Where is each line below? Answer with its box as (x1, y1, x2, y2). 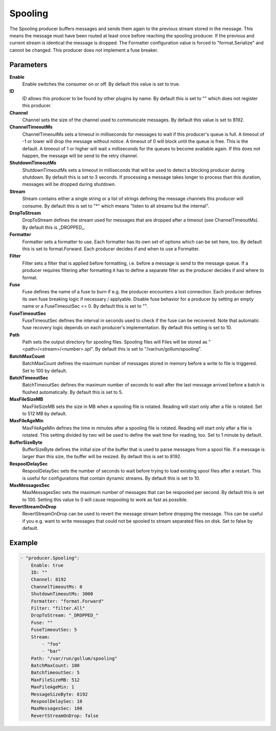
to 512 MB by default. (22, 410, 67, 417)
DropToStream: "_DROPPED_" (31, 612, 99, 618)
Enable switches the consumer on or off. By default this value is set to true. (22, 81, 180, 87)
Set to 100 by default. (22, 368, 67, 374)
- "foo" (41, 641, 61, 647)
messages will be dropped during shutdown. (22, 181, 116, 187)
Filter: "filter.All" (31, 605, 85, 611)
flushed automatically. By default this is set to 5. (22, 389, 123, 395)
